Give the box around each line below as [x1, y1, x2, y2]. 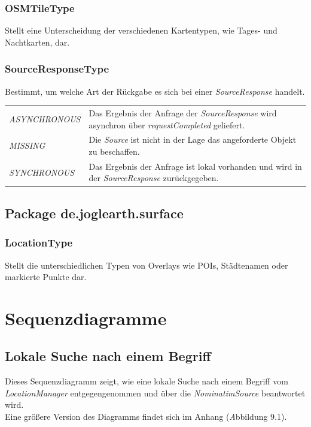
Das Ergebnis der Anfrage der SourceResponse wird [89, 106, 277, 119]
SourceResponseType [5, 61, 109, 76]
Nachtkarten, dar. [5, 35, 70, 48]
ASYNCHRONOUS [9, 112, 81, 125]
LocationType [5, 235, 73, 250]
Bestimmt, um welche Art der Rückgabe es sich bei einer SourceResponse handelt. [5, 85, 305, 97]
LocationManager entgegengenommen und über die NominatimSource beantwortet [5, 386, 306, 399]
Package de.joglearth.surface [5, 203, 184, 222]
